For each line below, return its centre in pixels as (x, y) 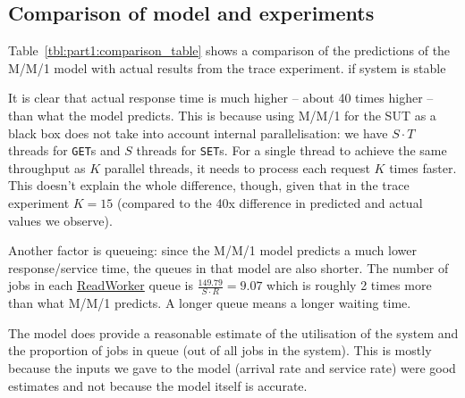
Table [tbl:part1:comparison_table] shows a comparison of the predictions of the (229, 50)
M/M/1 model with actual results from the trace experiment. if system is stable (227, 67)
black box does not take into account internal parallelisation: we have (198, 133)
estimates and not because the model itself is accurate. (158, 385)
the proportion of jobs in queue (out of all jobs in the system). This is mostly (220, 350)
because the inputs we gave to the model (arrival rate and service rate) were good (232, 368)
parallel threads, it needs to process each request (237, 167)
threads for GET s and (64, 150)
